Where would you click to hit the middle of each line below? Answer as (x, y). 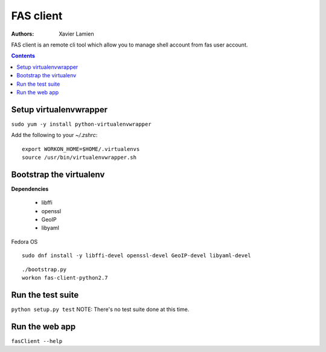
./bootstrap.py (44, 269)
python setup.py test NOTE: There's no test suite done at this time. (100, 309)
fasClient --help (37, 341)
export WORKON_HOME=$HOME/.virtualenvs (81, 149)
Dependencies (30, 189)
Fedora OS (24, 242)
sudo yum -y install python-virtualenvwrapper (81, 124)
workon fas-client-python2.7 (65, 278)
